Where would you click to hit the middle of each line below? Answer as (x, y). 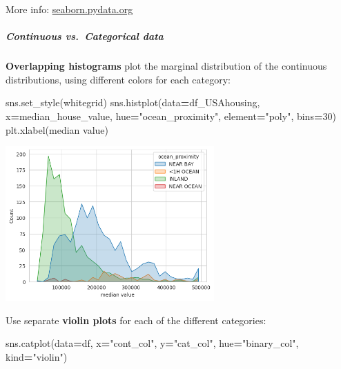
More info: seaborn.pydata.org (69, 9)
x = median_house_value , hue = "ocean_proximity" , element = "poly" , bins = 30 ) (171, 116)
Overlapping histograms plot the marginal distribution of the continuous (166, 66)
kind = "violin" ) (37, 356)
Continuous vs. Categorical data (85, 36)
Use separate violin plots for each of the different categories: (136, 320)
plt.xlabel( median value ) (57, 129)
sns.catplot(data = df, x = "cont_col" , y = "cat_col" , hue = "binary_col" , (152, 343)
